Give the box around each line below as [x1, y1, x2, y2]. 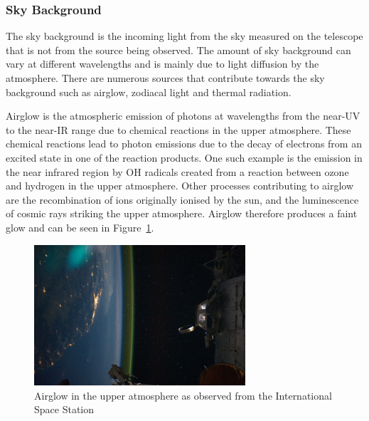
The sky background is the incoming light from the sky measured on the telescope [6, 28, 363, 43]
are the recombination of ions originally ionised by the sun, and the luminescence [6, 192, 359, 207]
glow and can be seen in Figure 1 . [6, 219, 154, 234]
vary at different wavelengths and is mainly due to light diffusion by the [6, 56, 319, 71]
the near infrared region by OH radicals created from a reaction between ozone [6, 164, 349, 179]
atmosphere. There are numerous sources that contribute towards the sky [6, 71, 325, 85]
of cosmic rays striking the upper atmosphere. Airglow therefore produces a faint [6, 206, 358, 221]
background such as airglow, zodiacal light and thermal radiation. [6, 84, 292, 99]
